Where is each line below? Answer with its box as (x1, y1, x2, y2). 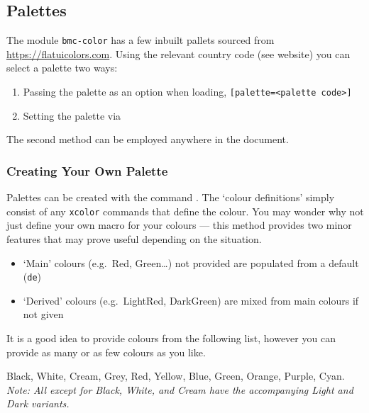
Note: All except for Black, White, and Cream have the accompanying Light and (6, 382, 353, 397)
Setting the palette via (23, 108, 121, 123)
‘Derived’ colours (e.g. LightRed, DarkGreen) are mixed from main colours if (23, 293, 359, 307)
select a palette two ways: (6, 60, 118, 75)
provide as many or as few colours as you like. (6, 344, 206, 359)
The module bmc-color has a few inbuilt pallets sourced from (6, 33, 275, 47)
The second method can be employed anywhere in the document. (6, 132, 289, 147)
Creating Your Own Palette (6, 162, 168, 179)
